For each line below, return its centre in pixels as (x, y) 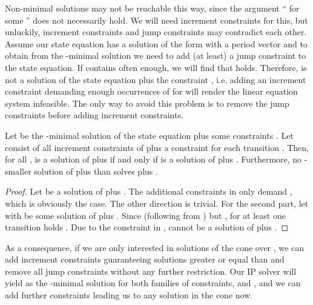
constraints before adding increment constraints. (94, 115)
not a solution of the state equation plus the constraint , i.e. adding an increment (156, 79)
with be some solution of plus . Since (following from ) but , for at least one (145, 215)
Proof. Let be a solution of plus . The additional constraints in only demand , (149, 191)
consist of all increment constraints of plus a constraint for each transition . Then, (157, 147)
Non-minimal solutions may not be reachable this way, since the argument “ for (152, 8)
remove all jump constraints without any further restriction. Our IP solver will (151, 271)
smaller (18, 171)
